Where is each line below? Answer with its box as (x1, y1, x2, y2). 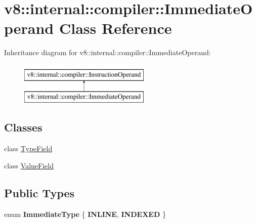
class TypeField (4, 143, 53, 154)
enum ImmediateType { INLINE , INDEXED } (4, 208, 166, 219)
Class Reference (59, 18, 172, 38)
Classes (4, 119, 42, 135)
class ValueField (4, 160, 54, 170)
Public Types (4, 185, 75, 200)
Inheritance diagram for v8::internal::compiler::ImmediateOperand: (4, 47, 211, 58)
